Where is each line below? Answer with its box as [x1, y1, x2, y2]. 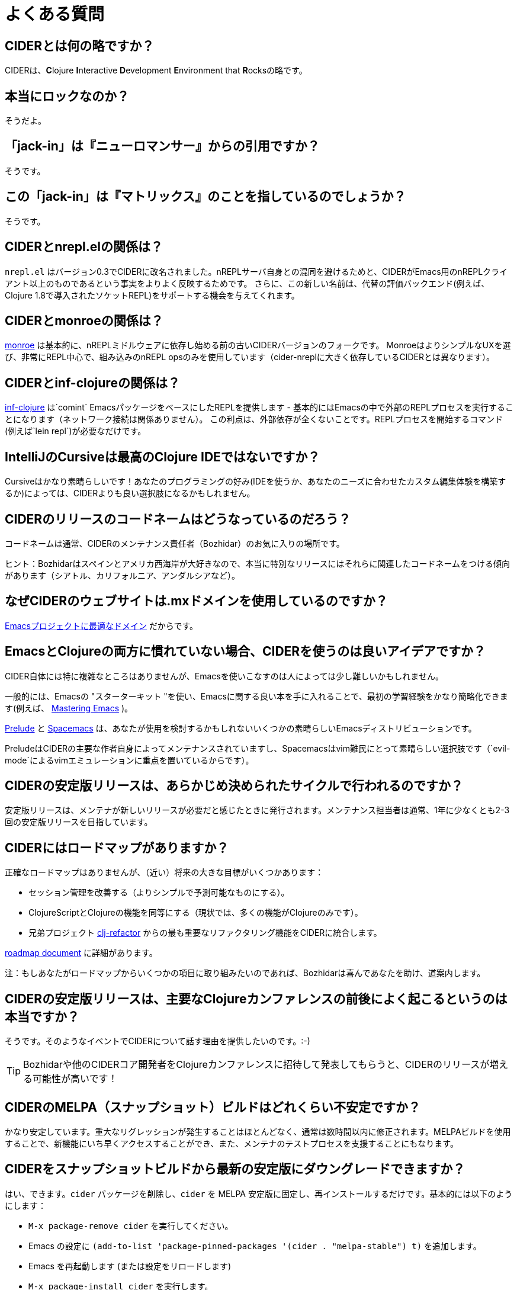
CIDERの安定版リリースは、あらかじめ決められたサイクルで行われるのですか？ [5, 778, 463, 794]
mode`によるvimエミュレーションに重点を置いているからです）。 [5, 755, 254, 765]
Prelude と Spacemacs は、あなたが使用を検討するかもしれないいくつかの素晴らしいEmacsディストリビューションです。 [5, 723, 477, 733]
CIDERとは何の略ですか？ [5, 38, 155, 53]
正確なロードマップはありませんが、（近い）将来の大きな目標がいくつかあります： [5, 867, 324, 878]
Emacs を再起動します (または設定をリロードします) [28, 1260, 232, 1271]
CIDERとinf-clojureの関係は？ [5, 375, 180, 390]
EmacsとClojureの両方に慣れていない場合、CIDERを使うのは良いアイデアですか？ [5, 644, 486, 659]
